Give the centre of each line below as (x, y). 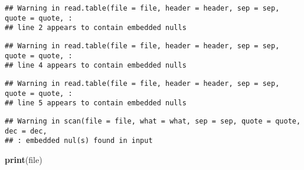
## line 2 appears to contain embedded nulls (96, 28)
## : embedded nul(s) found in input (79, 141)
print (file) (24, 159)
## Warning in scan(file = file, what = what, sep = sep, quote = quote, (153, 121)
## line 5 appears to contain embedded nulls (96, 103)
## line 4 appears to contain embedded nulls (96, 66)
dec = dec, (26, 131)
